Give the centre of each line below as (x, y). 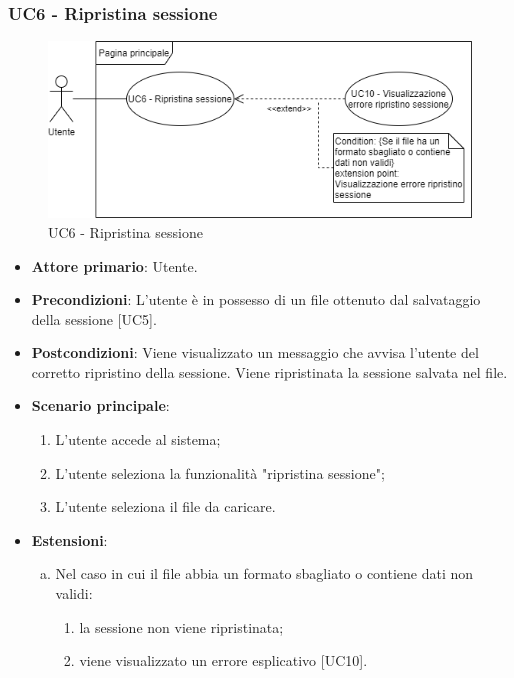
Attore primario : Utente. (114, 265)
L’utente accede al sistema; (138, 439)
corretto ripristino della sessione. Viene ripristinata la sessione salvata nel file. (269, 371)
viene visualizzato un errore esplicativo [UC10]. (223, 660)
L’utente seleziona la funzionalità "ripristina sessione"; (220, 472)
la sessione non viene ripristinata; (181, 626)
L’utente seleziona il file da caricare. (165, 506)
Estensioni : (69, 539)
